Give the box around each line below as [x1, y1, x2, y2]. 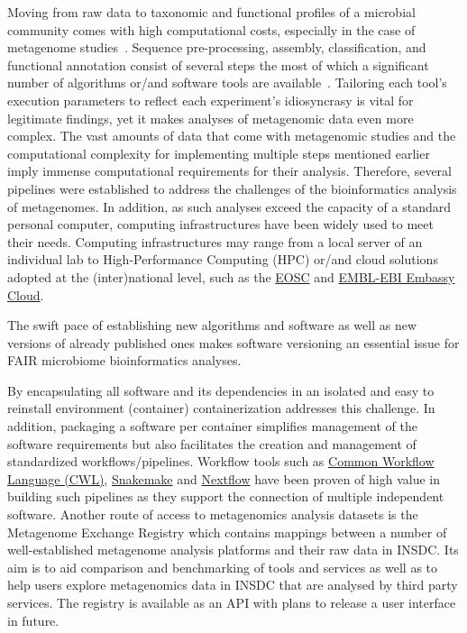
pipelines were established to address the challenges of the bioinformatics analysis [7, 179, 457, 197]
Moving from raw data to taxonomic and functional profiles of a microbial [7, 3, 416, 21]
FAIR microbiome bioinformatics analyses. [7, 351, 242, 370]
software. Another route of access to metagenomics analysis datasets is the [7, 505, 418, 524]
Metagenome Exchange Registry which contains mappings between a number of [7, 522, 447, 541]
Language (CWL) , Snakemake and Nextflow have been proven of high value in [7, 469, 440, 488]
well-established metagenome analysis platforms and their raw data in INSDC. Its [7, 540, 459, 559]
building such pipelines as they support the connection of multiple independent [7, 487, 444, 506]
